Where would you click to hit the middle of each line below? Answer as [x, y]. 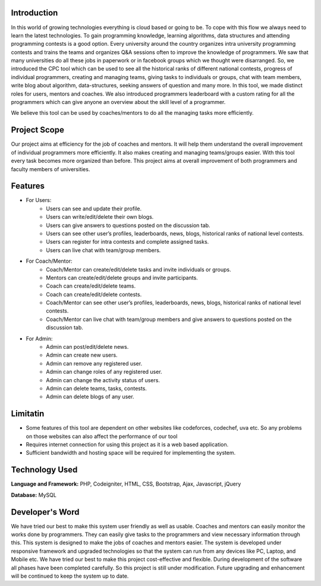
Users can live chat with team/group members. [103, 250]
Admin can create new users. [82, 355]
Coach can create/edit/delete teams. [91, 286]
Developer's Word [45, 512]
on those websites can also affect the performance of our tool [102, 436]
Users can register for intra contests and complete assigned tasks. [128, 242]
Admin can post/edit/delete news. [87, 347]
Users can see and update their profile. [94, 209]
